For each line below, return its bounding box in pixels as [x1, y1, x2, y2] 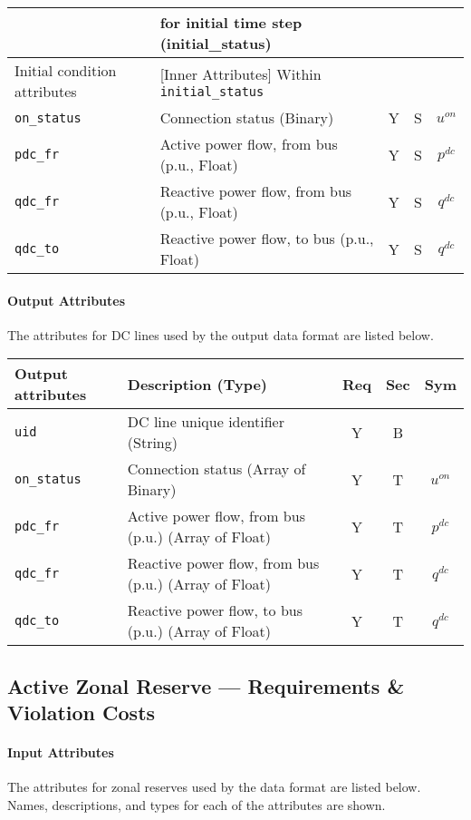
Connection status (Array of [127, 458, 306, 480]
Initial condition [14, 60, 117, 81]
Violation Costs [7, 698, 156, 727]
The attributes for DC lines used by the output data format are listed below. [7, 325, 434, 344]
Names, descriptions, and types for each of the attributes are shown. [7, 795, 386, 814]
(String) [127, 432, 178, 454]
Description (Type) [127, 373, 267, 395]
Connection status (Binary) [159, 107, 334, 128]
